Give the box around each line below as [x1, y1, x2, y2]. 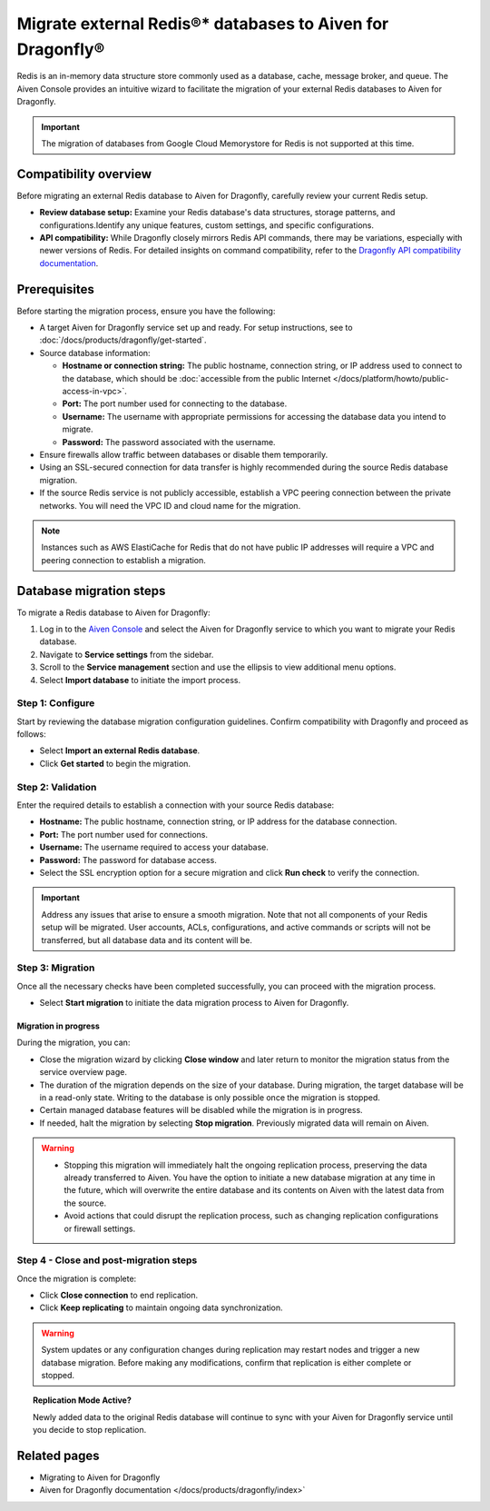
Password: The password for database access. [39, 854, 217, 865]
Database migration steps [16, 582, 166, 599]
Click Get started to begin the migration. [39, 758, 191, 769]
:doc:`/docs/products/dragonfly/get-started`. [39, 334, 208, 345]
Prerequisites [16, 282, 94, 297]
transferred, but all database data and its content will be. [41, 934, 253, 945]
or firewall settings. [64, 1223, 136, 1234]
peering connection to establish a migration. [41, 554, 206, 565]
